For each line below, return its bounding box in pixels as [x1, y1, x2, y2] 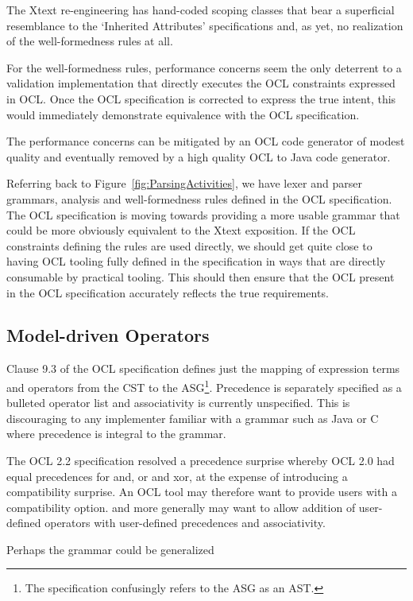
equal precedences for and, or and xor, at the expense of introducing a [6, 467, 348, 484]
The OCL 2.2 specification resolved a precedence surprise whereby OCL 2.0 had [6, 452, 395, 468]
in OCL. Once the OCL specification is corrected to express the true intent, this [6, 90, 396, 107]
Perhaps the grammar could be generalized [6, 541, 214, 557]
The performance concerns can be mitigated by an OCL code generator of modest [6, 133, 405, 149]
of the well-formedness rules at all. [6, 33, 173, 49]
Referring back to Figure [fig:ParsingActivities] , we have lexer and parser [6, 175, 362, 192]
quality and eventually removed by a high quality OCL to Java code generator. [6, 148, 391, 165]
